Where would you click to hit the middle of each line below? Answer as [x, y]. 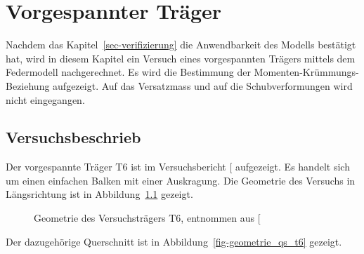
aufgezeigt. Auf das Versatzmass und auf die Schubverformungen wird [203, 85]
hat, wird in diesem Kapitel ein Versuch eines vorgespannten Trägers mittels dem [181, 58]
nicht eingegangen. [45, 99]
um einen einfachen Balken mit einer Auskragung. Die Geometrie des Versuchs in [181, 180]
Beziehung [28, 85]
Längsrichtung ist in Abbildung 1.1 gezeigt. [99, 194]
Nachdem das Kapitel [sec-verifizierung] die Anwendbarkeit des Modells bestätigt [181, 45]
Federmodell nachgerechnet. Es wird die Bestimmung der [128, 72]
